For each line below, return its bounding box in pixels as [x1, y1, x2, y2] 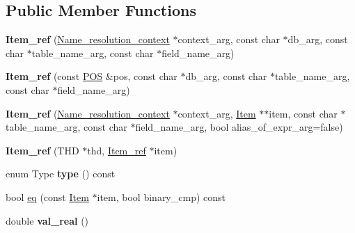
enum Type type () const [6, 166, 116, 181]
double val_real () [6, 213, 89, 227]
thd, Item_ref [87, 143, 146, 157]
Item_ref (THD [6, 143, 79, 157]
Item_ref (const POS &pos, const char [6, 69, 177, 83]
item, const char [269, 106, 338, 120]
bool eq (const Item [6, 189, 89, 204]
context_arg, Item [177, 106, 256, 120]
